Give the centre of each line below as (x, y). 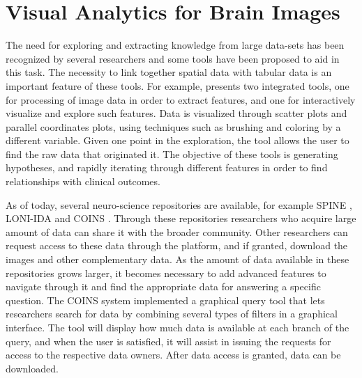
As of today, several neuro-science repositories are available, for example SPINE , (179, 204)
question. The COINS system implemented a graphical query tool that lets (165, 300)
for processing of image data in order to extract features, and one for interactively (181, 99)
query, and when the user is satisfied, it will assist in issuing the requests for (168, 341)
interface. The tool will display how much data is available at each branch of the (178, 327)
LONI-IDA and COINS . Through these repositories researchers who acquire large (181, 218)
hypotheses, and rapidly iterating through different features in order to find (167, 167)
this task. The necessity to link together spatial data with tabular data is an (169, 72)
